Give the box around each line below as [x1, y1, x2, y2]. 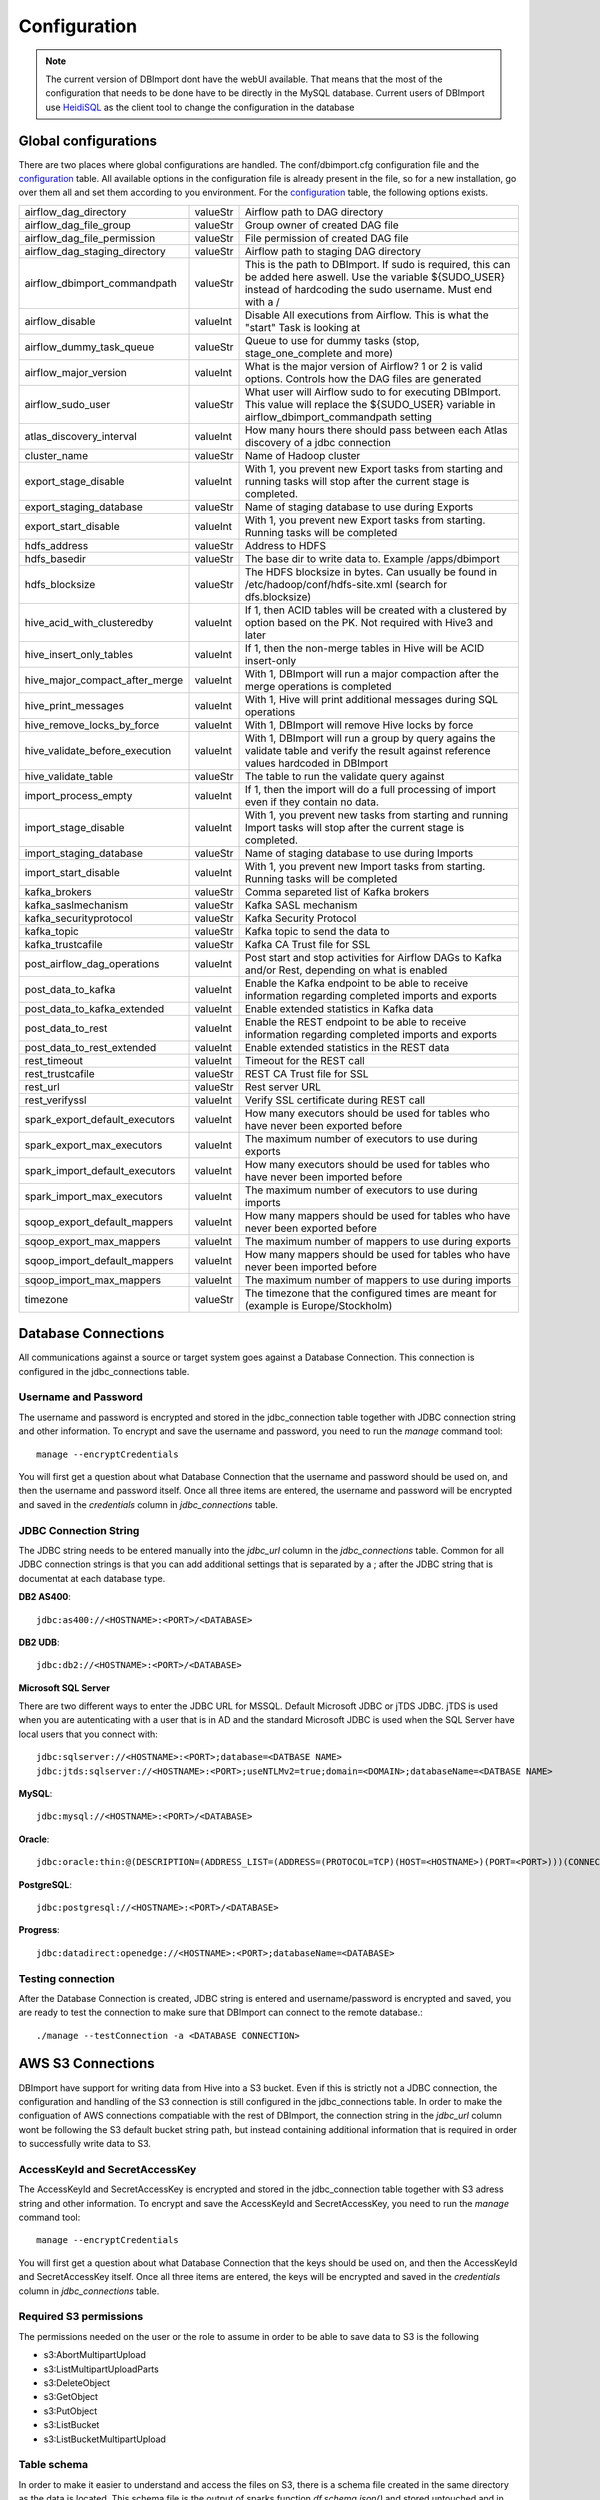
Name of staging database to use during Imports [244, 846, 474, 860]
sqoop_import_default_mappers [24, 1253, 174, 1267]
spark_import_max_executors [24, 1189, 164, 1203]
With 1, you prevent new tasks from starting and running [244, 808, 509, 822]
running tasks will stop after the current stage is [244, 474, 470, 488]
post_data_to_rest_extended [24, 1040, 157, 1054]
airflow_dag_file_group [24, 218, 131, 232]
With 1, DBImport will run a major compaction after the [244, 666, 500, 680]
